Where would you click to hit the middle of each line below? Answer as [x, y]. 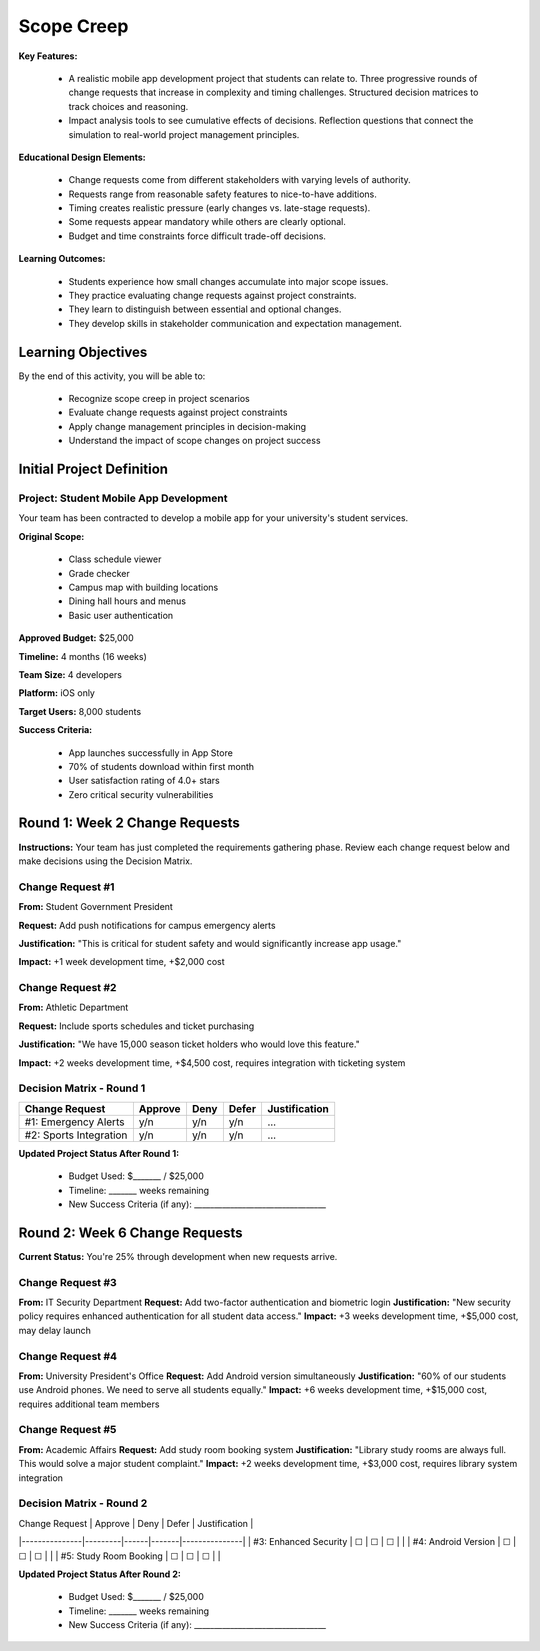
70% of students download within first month [161, 766]
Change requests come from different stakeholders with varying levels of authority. [240, 180]
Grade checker [99, 573]
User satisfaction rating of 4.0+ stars [144, 781]
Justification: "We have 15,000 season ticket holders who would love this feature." [189, 1044]
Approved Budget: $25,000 [76, 638]
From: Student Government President [96, 907]
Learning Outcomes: [62, 259]
